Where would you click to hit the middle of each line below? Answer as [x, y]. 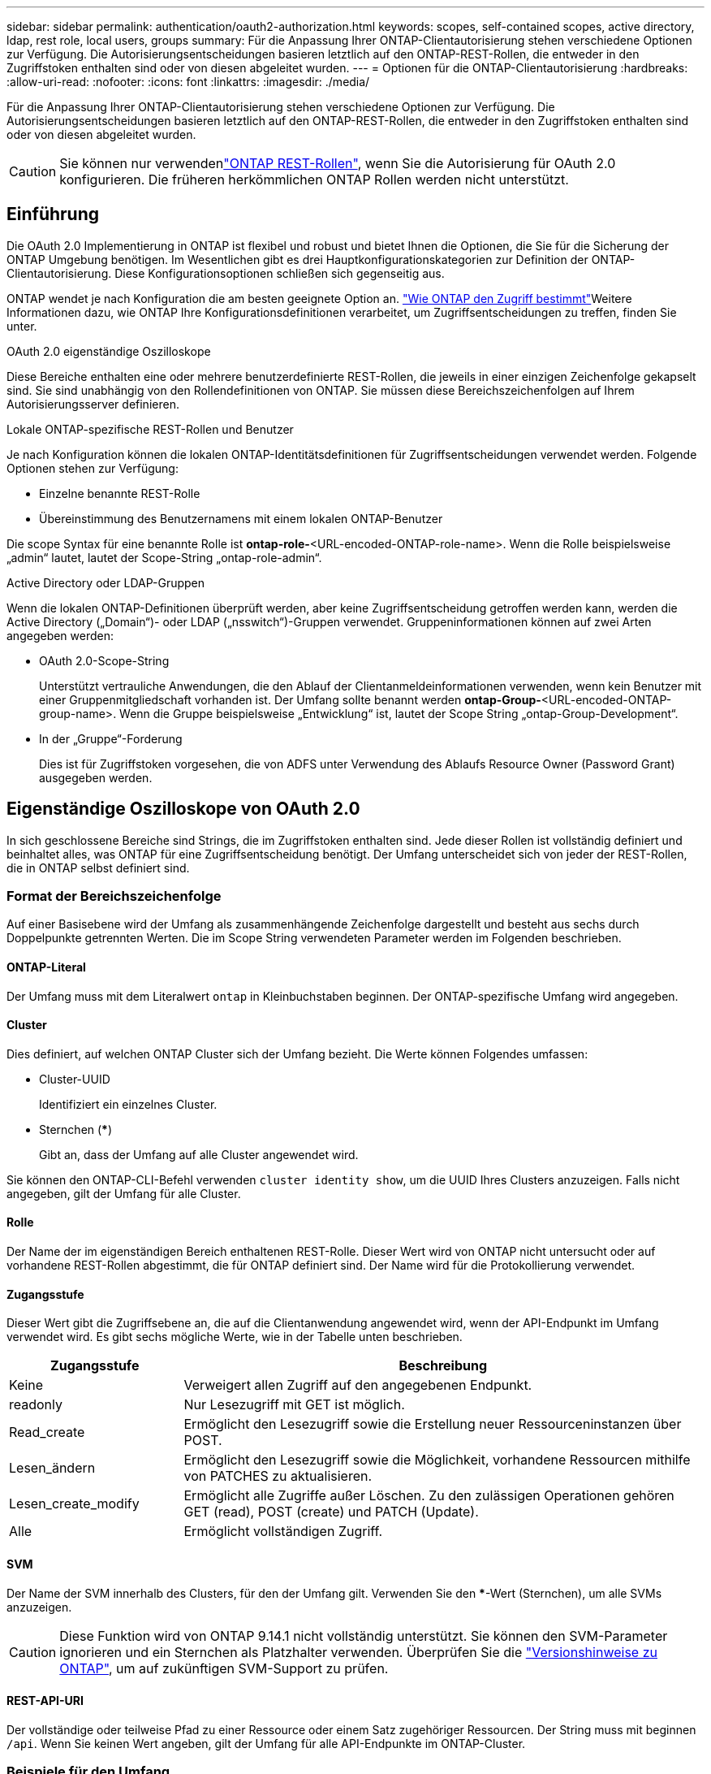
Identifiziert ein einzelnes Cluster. [128, 1104]
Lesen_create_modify [74, 1504]
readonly [36, 1405]
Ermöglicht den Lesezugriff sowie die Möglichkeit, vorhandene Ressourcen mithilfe [437, 1460]
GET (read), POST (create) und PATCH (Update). [331, 1512]
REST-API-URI [45, 1701]
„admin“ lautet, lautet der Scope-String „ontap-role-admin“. [164, 557]
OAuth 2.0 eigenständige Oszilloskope [109, 351]
